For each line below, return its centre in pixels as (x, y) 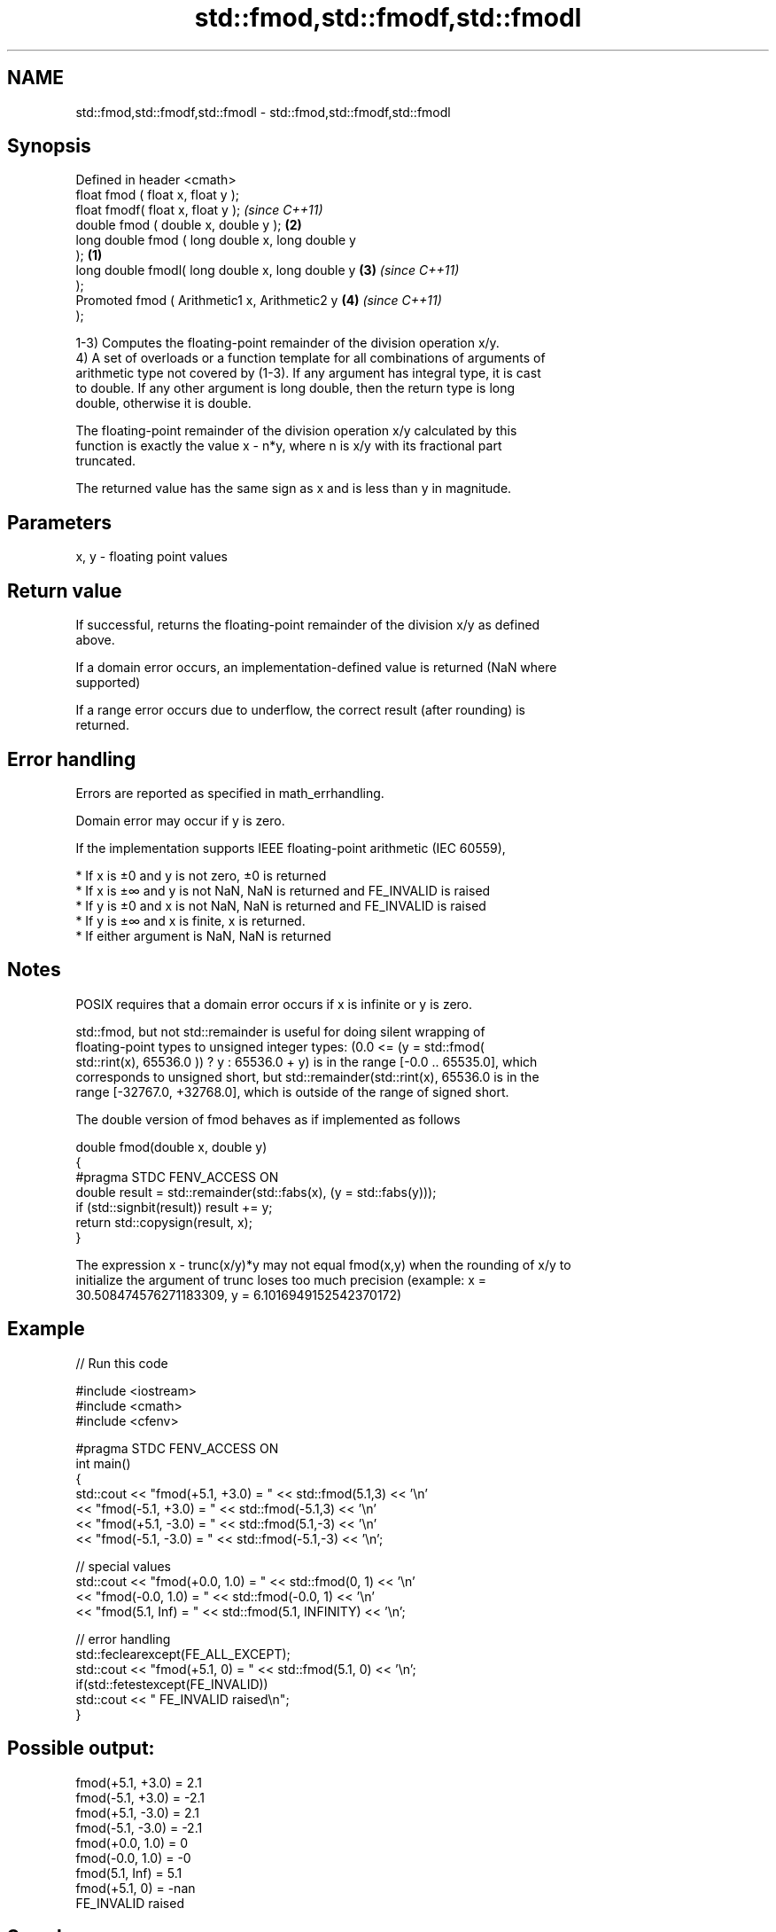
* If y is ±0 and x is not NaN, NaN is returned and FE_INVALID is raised (281, 905)
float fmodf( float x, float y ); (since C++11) (199, 210)
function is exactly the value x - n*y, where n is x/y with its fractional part (289, 446)
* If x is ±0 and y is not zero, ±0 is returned (201, 875)
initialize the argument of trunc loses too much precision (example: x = (281, 1279)
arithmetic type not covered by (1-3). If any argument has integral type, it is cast (308, 373)
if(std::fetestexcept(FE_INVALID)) (172, 1684)
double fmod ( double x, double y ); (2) (189, 225)
